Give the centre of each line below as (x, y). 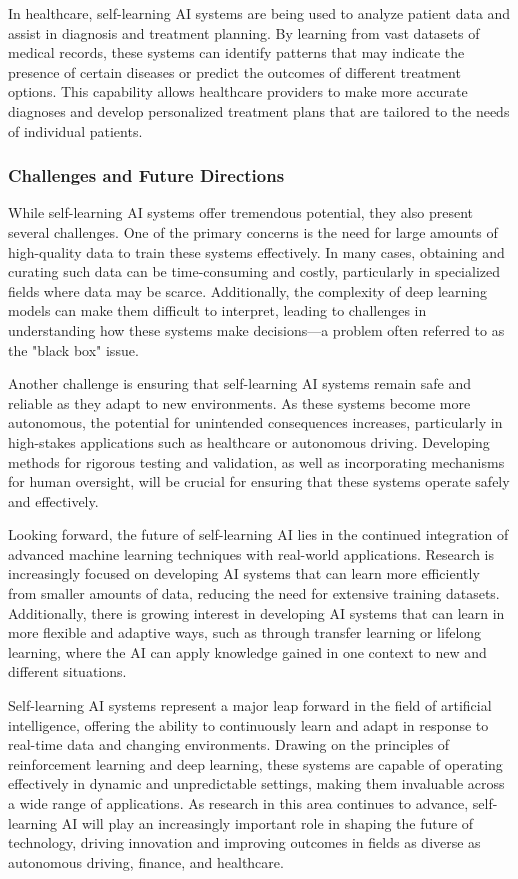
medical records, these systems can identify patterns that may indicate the (236, 52)
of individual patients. (75, 130)
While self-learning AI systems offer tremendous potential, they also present (240, 212)
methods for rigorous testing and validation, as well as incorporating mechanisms (256, 461)
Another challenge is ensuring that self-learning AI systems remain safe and (240, 383)
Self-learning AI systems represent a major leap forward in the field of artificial (250, 705)
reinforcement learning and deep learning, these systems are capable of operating (255, 763)
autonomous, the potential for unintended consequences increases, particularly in (255, 422)
